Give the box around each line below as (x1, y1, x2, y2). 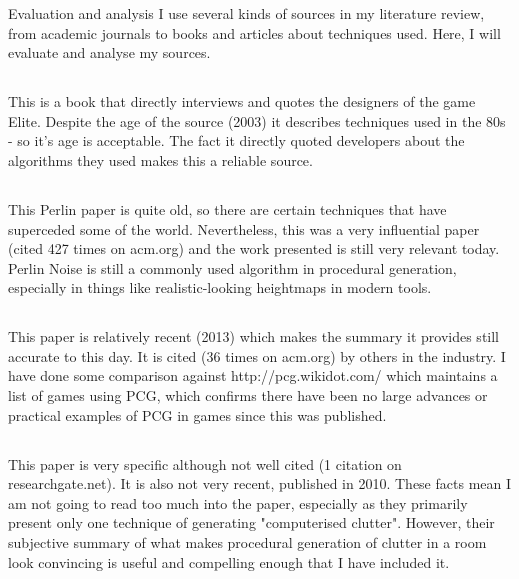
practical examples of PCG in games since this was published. (8, 404, 387, 425)
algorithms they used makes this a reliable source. (8, 149, 313, 170)
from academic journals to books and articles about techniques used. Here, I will (8, 22, 501, 43)
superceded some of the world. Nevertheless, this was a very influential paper (8, 218, 480, 239)
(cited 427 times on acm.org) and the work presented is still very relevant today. (8, 238, 500, 259)
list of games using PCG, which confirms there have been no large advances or (8, 385, 488, 406)
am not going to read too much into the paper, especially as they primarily (8, 492, 468, 513)
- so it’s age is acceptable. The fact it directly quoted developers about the (8, 130, 465, 151)
